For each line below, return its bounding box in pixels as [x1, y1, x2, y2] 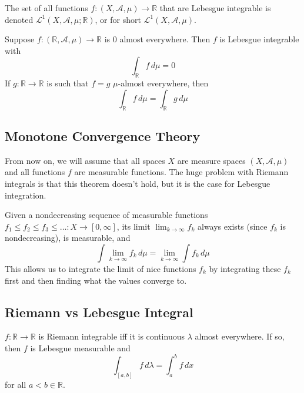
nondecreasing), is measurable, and [5, 231, 131, 244]
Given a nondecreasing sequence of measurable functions [5, 209, 208, 221]
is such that [46, 77, 89, 89]
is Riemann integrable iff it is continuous [38, 330, 185, 342]
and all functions [5, 166, 65, 178]
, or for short [95, 13, 141, 25]
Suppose [5, 33, 35, 45]
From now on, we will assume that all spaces [5, 154, 165, 166]
